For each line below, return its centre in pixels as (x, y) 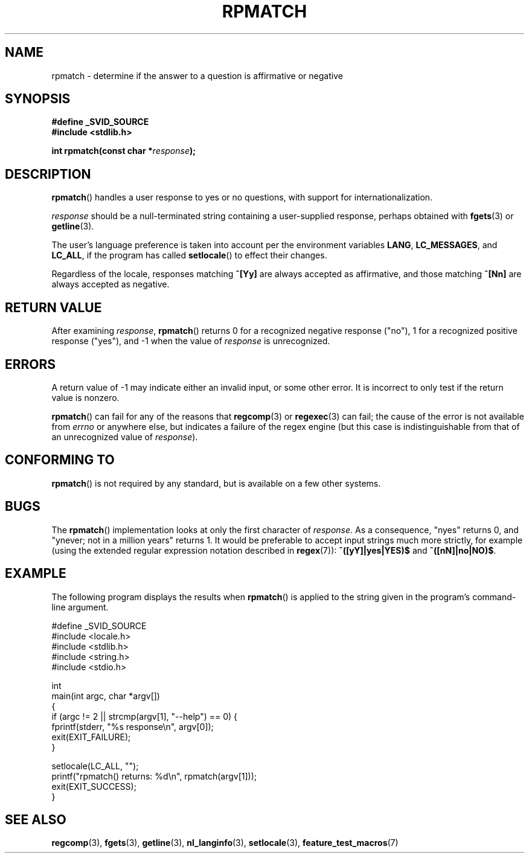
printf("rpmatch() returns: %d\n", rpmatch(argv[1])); (154, 776)
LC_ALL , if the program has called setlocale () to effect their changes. (189, 255)
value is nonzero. (85, 397)
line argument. (80, 607)
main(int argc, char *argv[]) (106, 696)
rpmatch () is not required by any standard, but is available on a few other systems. (216, 483)
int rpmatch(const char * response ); (124, 151)
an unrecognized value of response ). (125, 437)
